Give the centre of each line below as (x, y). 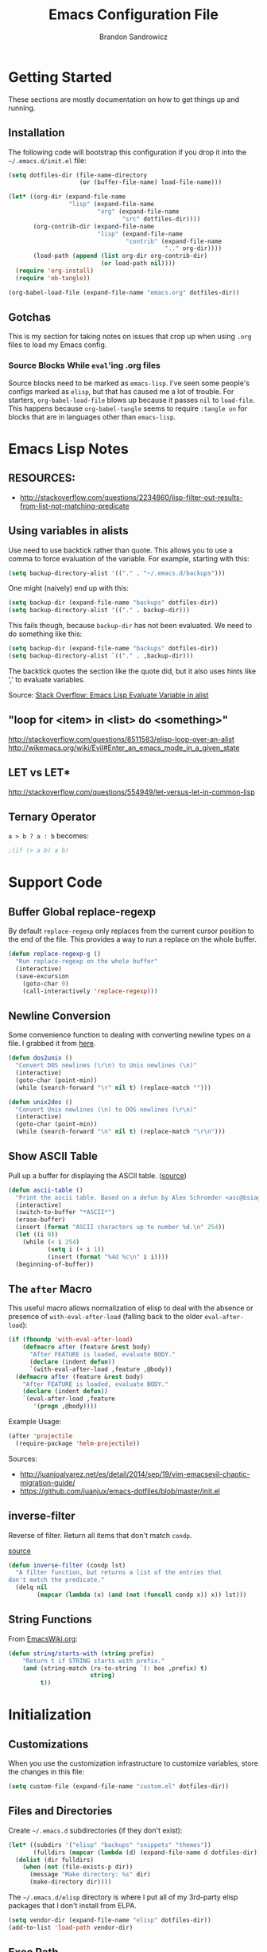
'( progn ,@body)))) (65, 1407)
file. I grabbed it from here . (52, 1044)
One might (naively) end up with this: (68, 588)
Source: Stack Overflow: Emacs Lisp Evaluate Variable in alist (108, 695)
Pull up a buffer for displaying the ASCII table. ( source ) (97, 1175)
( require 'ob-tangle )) (53, 278)
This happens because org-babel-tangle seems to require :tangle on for (128, 408)
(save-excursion (42, 976)
